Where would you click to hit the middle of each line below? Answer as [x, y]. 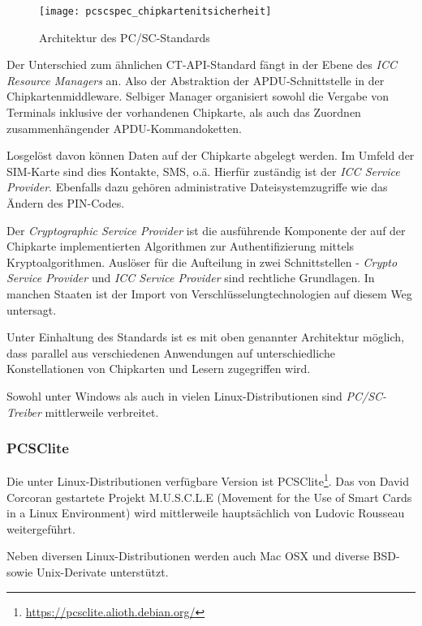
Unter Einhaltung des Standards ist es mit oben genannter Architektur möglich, [205, 337]
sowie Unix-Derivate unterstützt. [88, 571]
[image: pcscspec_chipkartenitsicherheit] [155, 11]
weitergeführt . [41, 528]
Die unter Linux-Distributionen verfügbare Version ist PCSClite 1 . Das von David [208, 480]
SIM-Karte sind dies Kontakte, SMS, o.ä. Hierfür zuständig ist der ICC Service [203, 171]
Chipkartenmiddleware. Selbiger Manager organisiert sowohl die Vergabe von [198, 96]
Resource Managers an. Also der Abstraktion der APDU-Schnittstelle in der [196, 80]
